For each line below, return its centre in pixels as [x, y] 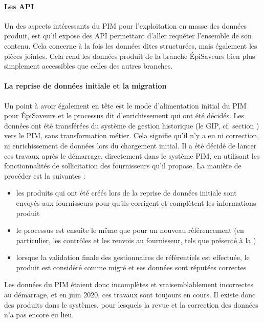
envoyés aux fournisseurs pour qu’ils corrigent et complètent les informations [136, 202]
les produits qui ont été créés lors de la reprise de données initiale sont [126, 193]
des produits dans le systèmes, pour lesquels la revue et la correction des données [131, 304]
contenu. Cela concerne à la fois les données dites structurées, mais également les [131, 45]
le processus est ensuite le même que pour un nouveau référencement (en [130, 230]
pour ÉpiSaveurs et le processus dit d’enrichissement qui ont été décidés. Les [124, 115]
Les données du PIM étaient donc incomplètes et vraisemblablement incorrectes [129, 284]
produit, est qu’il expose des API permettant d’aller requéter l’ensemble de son [128, 36]
